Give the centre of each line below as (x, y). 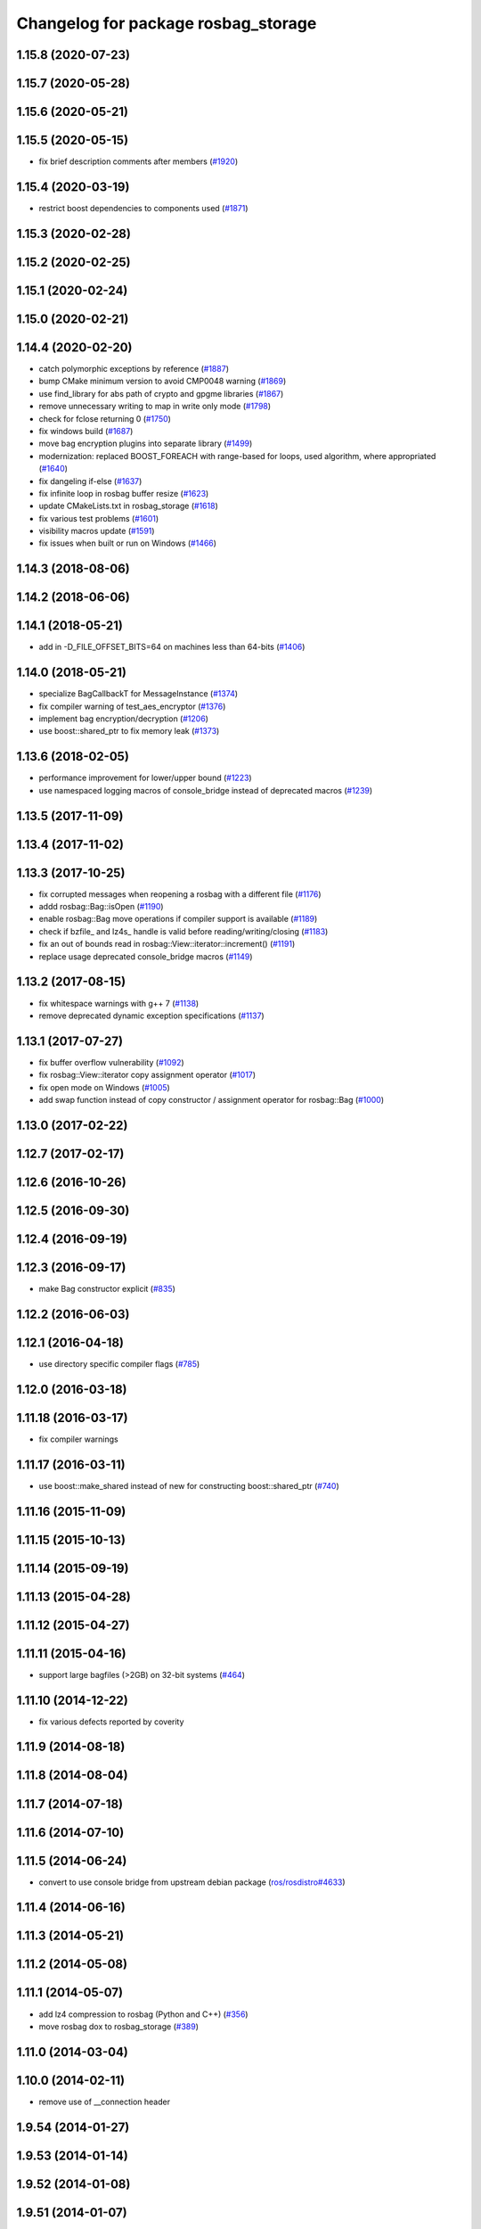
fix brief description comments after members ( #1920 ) (139, 161)
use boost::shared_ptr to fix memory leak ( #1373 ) (129, 731)
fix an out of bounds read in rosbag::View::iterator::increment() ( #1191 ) (167, 944)
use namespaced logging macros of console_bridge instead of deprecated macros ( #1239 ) (206, 790)
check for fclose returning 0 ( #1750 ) (105, 418)
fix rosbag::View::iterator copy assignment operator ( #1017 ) (147, 1075)
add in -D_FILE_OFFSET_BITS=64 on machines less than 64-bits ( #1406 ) (172, 647)
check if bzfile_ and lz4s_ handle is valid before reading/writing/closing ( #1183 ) (183, 931)
